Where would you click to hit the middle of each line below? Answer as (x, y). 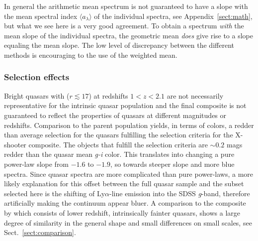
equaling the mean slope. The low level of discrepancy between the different (119, 45)
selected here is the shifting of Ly (55, 193)
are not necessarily (195, 95)
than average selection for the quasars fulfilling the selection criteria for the (119, 135)
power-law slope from (37, 164)
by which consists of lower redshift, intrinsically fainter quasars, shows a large (122, 212)
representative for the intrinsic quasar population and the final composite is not (125, 105)
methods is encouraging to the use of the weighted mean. (91, 55)
